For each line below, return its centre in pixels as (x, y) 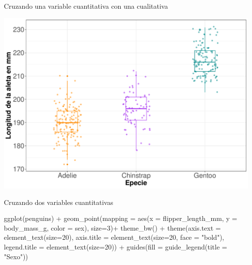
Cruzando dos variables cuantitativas (59, 202)
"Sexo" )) (16, 256)
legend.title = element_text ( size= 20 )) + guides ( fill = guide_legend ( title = (116, 246)
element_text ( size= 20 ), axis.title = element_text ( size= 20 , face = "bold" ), (114, 237)
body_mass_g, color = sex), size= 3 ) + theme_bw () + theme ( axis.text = (112, 227)
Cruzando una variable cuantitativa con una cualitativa (86, 6)
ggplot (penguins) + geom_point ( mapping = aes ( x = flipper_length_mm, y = (121, 218)
